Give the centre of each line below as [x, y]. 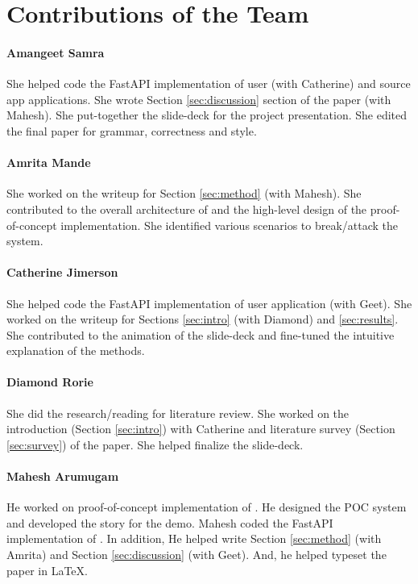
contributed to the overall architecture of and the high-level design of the [187, 209]
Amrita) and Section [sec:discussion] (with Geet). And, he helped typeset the [197, 555]
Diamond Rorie [50, 382]
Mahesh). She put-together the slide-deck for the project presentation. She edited [207, 115]
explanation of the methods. [76, 350]
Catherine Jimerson [62, 272]
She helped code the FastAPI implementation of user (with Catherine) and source [209, 83]
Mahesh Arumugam [63, 476]
